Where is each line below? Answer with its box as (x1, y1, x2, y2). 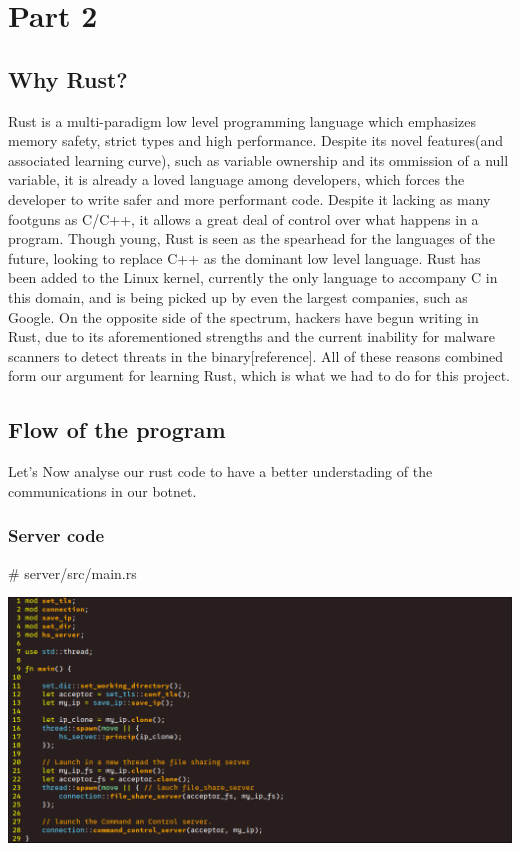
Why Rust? (8, 63, 128, 94)
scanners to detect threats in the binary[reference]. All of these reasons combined (8, 345, 503, 366)
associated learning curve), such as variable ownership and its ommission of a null (8, 149, 509, 170)
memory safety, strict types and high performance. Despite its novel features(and (8, 130, 504, 151)
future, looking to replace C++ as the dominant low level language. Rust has (8, 247, 481, 268)
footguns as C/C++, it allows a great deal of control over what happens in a (8, 208, 479, 229)
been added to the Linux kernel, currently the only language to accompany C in (8, 267, 498, 288)
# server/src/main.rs (8, 562, 137, 583)
